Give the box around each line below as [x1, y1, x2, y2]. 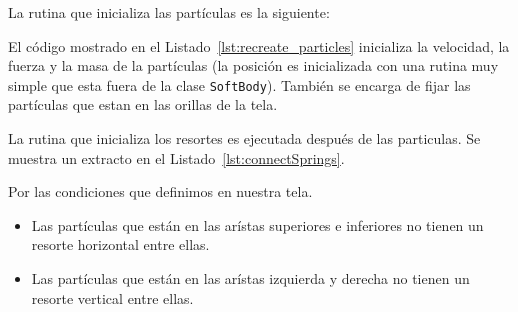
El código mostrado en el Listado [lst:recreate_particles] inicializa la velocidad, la [8, 35, 510, 56]
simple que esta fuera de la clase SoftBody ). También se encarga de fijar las [8, 74, 471, 95]
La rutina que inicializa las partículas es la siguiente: [8, 2, 330, 22]
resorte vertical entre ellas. [31, 287, 194, 308]
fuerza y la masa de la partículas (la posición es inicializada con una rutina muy [8, 55, 499, 76]
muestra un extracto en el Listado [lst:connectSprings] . [8, 147, 345, 168]
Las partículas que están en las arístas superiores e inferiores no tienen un [31, 214, 484, 235]
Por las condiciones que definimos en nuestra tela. [8, 181, 313, 202]
